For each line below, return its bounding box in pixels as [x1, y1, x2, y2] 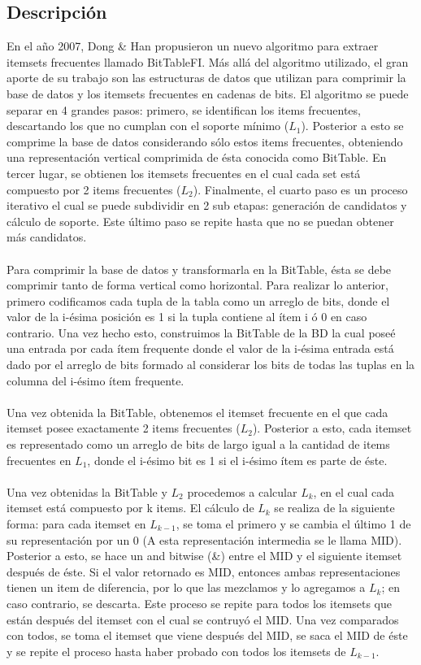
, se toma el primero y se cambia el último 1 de [176, 515, 411, 532]
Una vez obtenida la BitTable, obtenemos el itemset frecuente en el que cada [7, 403, 388, 420]
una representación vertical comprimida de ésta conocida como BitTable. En [7, 149, 387, 166]
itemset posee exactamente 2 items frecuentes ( [7, 419, 241, 437]
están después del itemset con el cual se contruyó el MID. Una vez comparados [7, 611, 399, 628]
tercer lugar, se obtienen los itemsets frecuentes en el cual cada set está [7, 164, 361, 181]
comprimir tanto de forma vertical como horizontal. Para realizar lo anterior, [7, 276, 388, 293]
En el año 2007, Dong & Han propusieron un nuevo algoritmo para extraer [7, 37, 379, 54]
